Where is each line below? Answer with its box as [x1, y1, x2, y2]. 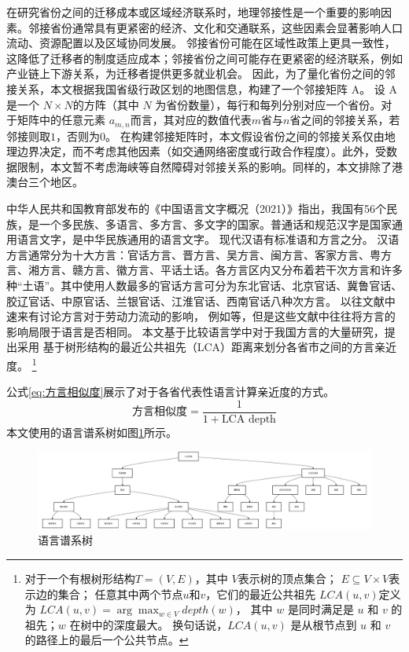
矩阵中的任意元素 [17, 112, 105, 128]
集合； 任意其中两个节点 [57, 585, 183, 602]
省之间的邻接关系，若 [289, 112, 400, 128]
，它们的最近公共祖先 [205, 585, 316, 602]
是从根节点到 [290, 616, 357, 632]
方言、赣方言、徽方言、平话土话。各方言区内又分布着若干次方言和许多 [39, 262, 403, 278]
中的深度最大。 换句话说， [91, 616, 228, 632]
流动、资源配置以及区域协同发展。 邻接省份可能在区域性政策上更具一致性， [6, 35, 396, 51]
